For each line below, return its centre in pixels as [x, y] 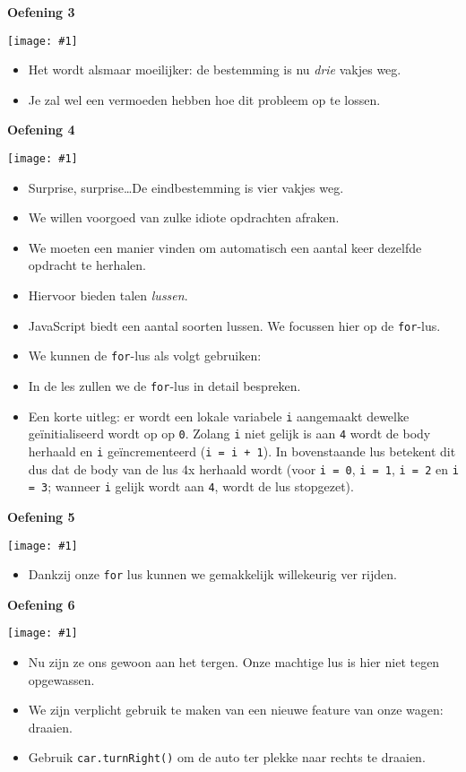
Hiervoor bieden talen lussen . [108, 295]
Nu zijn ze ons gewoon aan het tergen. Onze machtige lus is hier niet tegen [234, 662]
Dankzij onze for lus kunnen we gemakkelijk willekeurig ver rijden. [212, 574]
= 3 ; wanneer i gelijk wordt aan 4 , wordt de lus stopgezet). [191, 486]
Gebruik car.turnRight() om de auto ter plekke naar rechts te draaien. [227, 757]
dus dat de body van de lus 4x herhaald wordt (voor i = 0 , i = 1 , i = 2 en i [243, 468]
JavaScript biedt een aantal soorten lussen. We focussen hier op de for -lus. [234, 325]
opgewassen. [61, 679]
